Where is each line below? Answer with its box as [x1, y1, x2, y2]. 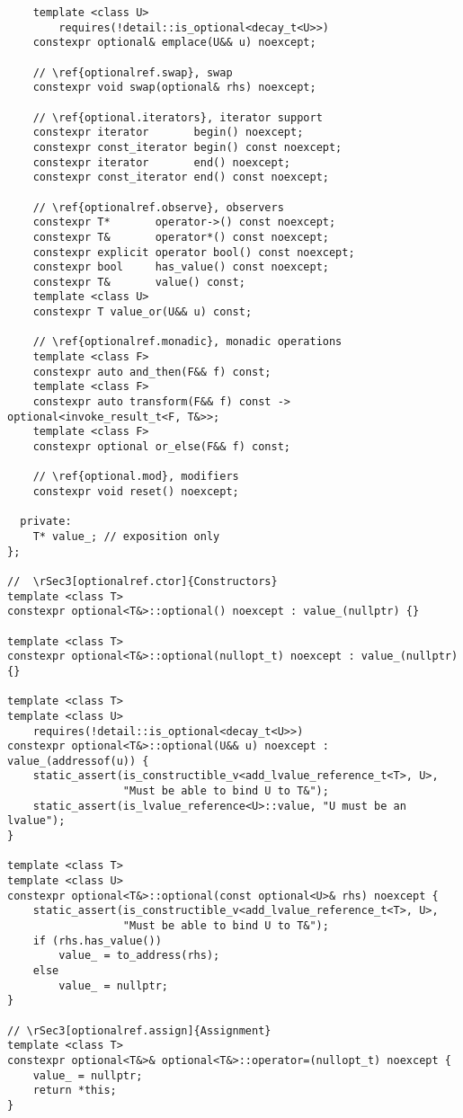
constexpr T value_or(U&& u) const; [32, 306, 253, 319]
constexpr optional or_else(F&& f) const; [32, 440, 290, 454]
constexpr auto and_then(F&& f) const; [32, 365, 272, 378]
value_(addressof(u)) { [7, 754, 149, 768]
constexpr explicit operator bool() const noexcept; [32, 245, 355, 259]
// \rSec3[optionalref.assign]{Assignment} [7, 1024, 272, 1037]
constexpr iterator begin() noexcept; [32, 126, 304, 139]
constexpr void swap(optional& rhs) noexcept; [32, 81, 316, 94]
